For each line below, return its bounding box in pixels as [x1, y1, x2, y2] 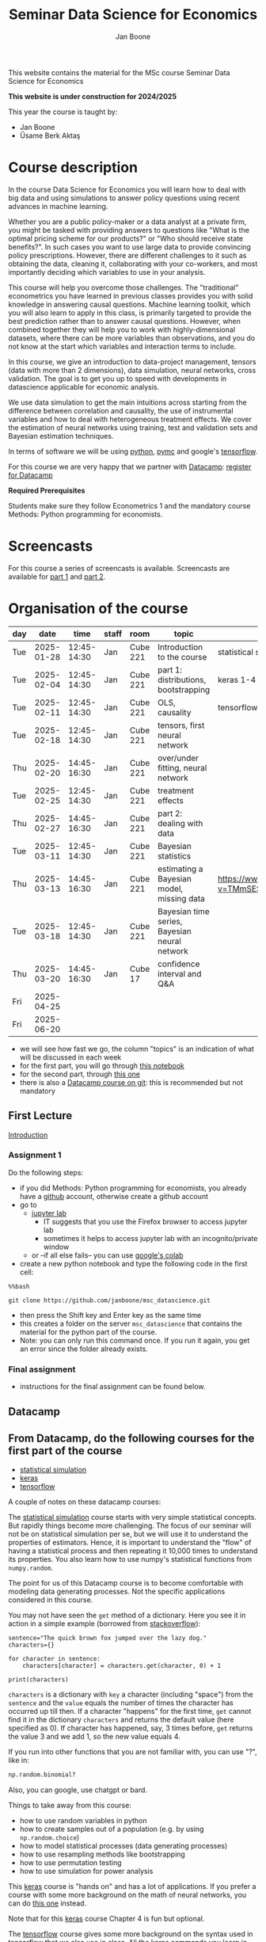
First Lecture [8, 1109, 73, 1122]
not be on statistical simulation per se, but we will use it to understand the [8, 1529, 249, 1539]
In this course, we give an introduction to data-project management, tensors [8, 356, 256, 366]
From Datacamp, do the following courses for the [8, 1431, 255, 1445]
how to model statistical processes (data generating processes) [19, 1841, 228, 1851]
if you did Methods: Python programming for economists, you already [19, 1182, 247, 1193]
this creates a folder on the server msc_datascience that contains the [19, 1319, 243, 1328]
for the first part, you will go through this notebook [19, 1060, 184, 1070]
